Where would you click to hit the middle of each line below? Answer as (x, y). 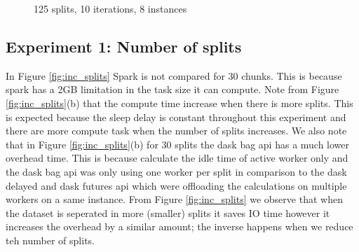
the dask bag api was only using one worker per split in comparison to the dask (176, 171)
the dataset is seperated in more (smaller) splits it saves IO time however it (168, 212)
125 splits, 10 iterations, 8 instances (110, 8)
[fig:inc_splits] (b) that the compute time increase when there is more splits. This (179, 103)
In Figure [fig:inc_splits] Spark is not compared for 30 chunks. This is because (174, 75)
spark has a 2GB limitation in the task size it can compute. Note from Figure (172, 89)
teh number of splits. (50, 240)
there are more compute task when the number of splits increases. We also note (176, 131)
